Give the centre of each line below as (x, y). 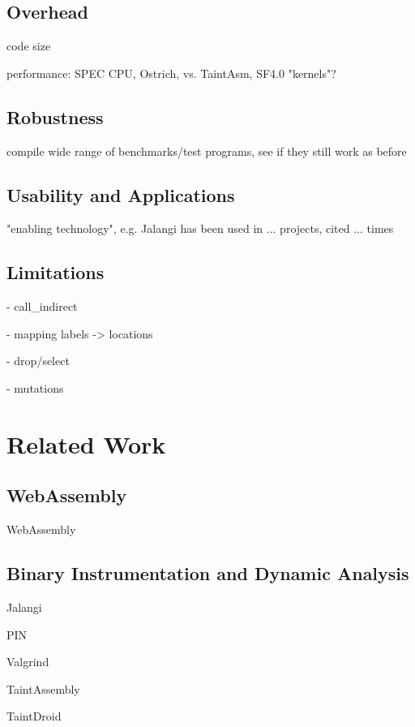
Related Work (86, 443)
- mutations (35, 387)
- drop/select (38, 361)
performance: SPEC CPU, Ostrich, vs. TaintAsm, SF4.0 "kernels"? (171, 73)
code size (29, 46)
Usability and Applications (121, 194)
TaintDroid (34, 716)
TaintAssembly (43, 688)
